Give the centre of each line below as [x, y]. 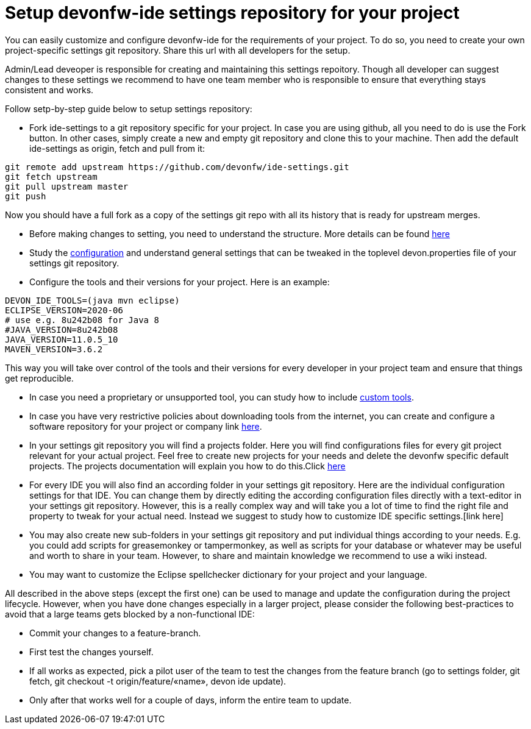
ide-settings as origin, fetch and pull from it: [117, 148]
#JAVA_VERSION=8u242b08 [62, 329]
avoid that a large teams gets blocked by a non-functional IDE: [130, 614]
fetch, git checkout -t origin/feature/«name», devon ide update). [158, 681]
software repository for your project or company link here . [146, 426]
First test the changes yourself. [91, 652]
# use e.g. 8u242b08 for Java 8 [82, 320]
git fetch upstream [51, 176]
